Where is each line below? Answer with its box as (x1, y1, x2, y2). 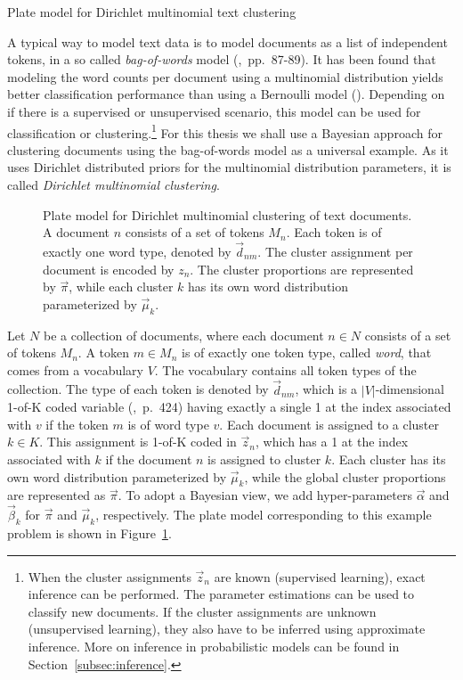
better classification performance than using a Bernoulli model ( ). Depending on (7, 85, 445, 103)
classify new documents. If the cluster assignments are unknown (28, 602, 377, 620)
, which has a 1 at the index (255, 432, 409, 451)
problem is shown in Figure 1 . (7, 523, 172, 542)
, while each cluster (69, 277, 174, 296)
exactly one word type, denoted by (43, 242, 231, 260)
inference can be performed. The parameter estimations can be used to (28, 585, 415, 603)
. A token (77, 343, 130, 362)
